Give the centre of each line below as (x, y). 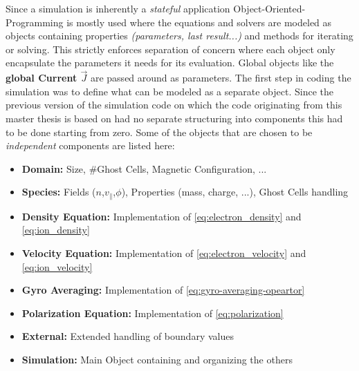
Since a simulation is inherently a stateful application (118, 8)
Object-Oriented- (269, 8)
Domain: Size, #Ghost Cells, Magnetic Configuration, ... (144, 168)
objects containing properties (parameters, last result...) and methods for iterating (179, 36)
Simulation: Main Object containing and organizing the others (157, 359)
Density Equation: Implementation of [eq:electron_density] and (162, 216)
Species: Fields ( (59, 192)
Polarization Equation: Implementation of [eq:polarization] (153, 313)
